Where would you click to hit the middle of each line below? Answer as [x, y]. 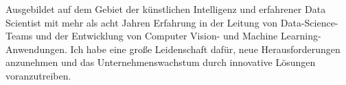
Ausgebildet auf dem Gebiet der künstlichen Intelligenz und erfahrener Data [166, 9]
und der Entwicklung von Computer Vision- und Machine [157, 36]
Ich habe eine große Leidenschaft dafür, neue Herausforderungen [205, 49]
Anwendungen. [36, 49]
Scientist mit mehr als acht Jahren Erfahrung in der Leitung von [142, 22]
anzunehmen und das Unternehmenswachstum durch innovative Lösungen [161, 62]
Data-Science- [309, 22]
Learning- [301, 36]
